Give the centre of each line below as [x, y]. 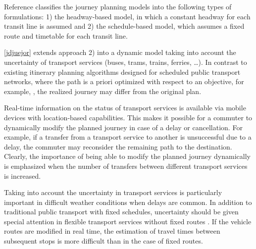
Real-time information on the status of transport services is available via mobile [125, 108]
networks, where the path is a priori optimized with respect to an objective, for [124, 81]
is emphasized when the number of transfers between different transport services [126, 166]
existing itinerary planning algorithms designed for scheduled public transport [122, 72]
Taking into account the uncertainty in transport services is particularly [113, 192]
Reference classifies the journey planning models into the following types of [118, 6]
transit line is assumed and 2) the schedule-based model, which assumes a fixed [124, 26]
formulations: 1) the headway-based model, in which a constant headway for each [127, 16]
